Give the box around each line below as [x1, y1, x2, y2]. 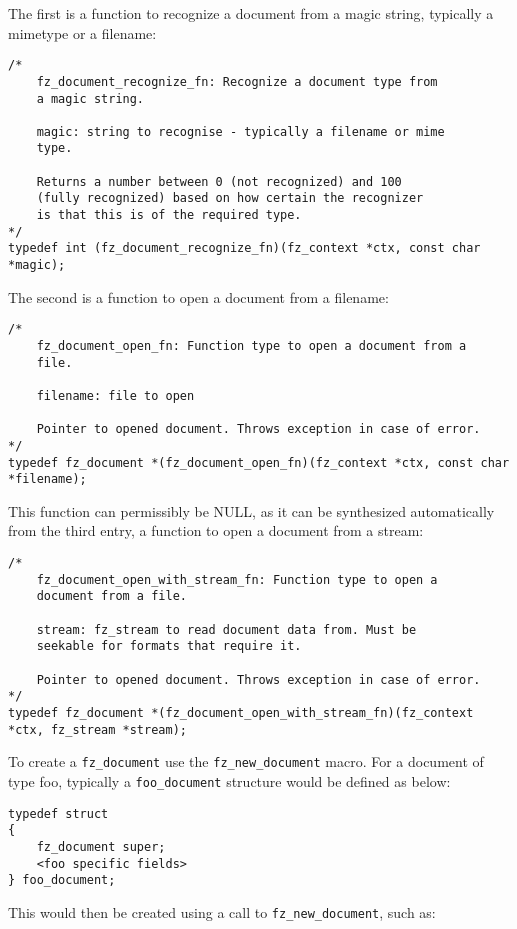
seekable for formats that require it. [36, 639, 302, 654]
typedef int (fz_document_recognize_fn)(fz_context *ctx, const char [8, 241, 481, 256]
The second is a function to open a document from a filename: [8, 286, 389, 307]
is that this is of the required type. [36, 208, 302, 223]
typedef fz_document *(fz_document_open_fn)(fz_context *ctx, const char [8, 455, 510, 470]
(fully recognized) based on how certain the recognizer [36, 191, 424, 206]
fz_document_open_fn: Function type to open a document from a [36, 338, 467, 353]
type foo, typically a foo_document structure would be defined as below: [8, 770, 451, 791]
